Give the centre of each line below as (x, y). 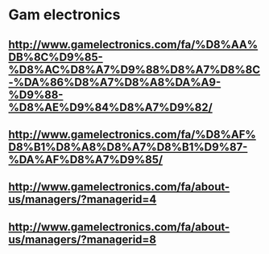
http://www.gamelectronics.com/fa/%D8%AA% (133, 45)
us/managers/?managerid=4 (83, 200)
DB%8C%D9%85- (56, 57)
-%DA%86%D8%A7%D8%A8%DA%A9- (115, 82)
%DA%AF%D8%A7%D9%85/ (86, 160)
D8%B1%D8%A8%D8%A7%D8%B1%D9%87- (128, 147)
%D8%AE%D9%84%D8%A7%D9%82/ (111, 107)
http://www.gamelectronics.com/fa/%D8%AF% (132, 134)
